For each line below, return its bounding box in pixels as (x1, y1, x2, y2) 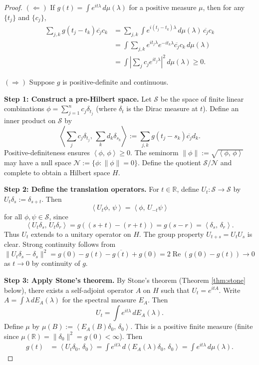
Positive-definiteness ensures (4, 147, 90, 158)
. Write (219, 284, 241, 295)
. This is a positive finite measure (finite (130, 321, 253, 331)
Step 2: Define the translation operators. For (4, 184, 159, 194)
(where (96, 103, 117, 114)
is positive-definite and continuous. (62, 77, 169, 87)
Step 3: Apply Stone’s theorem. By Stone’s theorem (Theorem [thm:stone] (4, 274, 246, 285)
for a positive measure (129, 2, 197, 12)
